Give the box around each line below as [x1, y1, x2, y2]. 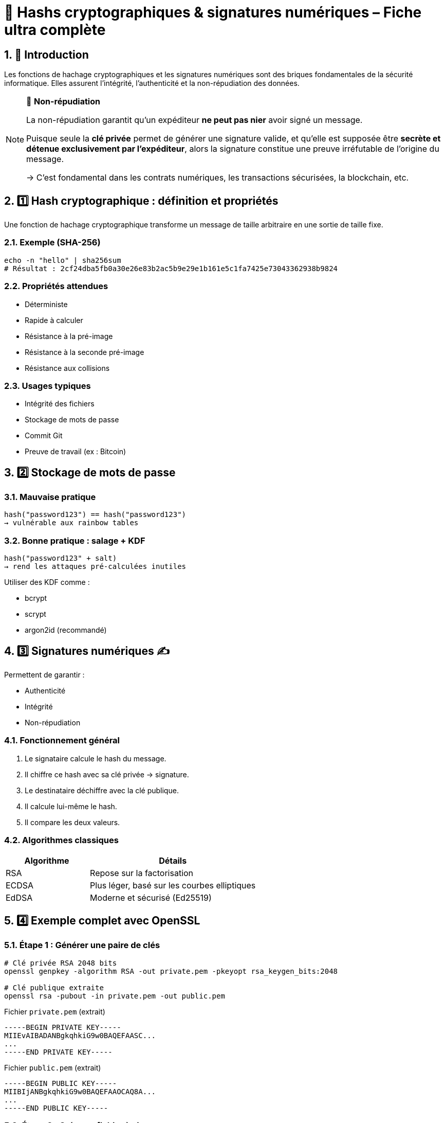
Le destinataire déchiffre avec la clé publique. [25, 786, 179, 795]
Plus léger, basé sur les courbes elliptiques [90, 880, 256, 890]
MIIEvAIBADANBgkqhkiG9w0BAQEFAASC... [4, 1031, 156, 1040]
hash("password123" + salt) [4, 554, 117, 563]
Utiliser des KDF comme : [4, 578, 90, 587]
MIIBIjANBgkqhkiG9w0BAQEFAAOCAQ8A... [4, 1087, 156, 1096]
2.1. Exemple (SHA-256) [4, 237, 101, 248]
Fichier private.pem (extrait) [4, 1007, 105, 1016]
